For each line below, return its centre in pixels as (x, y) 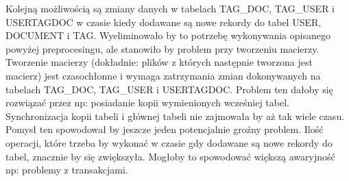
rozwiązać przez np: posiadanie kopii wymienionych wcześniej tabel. (147, 102)
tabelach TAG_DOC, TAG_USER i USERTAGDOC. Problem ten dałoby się (169, 89)
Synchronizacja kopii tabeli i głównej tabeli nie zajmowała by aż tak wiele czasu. (175, 116)
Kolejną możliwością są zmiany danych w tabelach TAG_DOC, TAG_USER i (170, 8)
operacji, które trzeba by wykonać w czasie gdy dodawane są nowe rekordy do (169, 142)
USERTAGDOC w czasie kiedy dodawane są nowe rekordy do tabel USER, (164, 22)
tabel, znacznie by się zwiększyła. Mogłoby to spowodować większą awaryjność (170, 156)
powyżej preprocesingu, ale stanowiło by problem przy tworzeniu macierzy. (163, 48)
